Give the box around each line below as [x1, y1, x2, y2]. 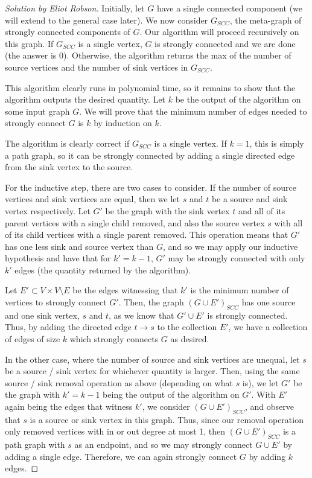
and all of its [238, 204, 285, 217]
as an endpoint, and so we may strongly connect [74, 438, 253, 451]
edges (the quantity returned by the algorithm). [14, 263, 191, 276]
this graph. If [5, 37, 54, 49]
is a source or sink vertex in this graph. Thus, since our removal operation [30, 413, 304, 425]
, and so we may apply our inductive [162, 240, 298, 252]
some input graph [5, 104, 70, 117]
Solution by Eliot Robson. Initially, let [5, 2, 145, 14]
